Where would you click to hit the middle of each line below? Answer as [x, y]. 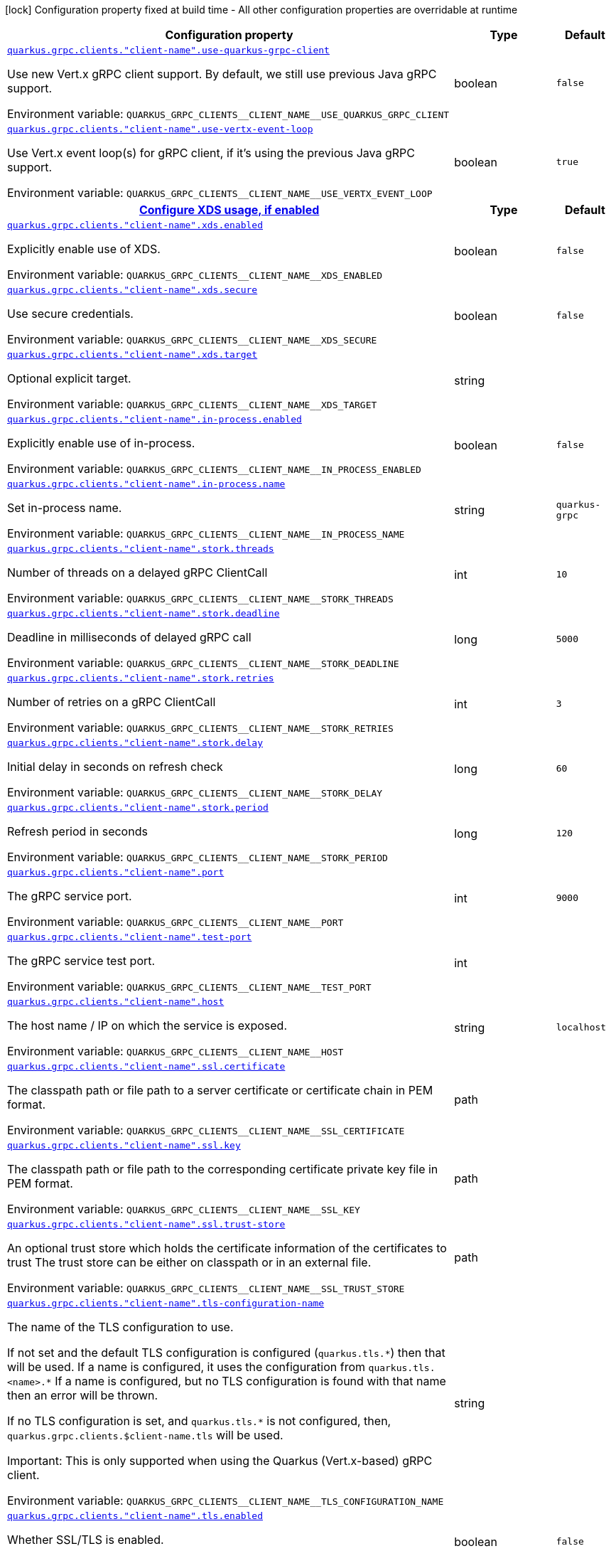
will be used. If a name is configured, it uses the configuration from [186, 1367]
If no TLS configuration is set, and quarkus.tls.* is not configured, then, [199, 1421]
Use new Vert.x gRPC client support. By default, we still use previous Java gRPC [222, 74]
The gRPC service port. [70, 896]
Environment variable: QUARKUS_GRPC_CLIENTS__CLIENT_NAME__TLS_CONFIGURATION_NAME [226, 1501]
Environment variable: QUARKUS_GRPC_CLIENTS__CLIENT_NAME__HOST [175, 1051]
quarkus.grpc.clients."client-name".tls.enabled [135, 1516]
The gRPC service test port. [81, 961]
